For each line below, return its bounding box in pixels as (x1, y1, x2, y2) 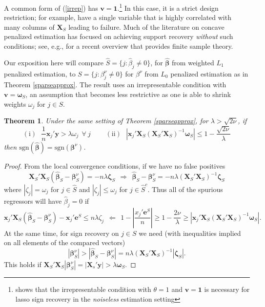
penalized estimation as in (170, 68, 248, 78)
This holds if (4, 259, 41, 269)
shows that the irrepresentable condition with (15, 284, 151, 294)
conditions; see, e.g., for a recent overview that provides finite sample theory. (4, 41, 233, 51)
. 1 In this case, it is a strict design (117, 1, 219, 13)
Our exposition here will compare (4, 57, 103, 67)
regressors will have (4, 196, 62, 206)
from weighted (172, 57, 214, 67)
